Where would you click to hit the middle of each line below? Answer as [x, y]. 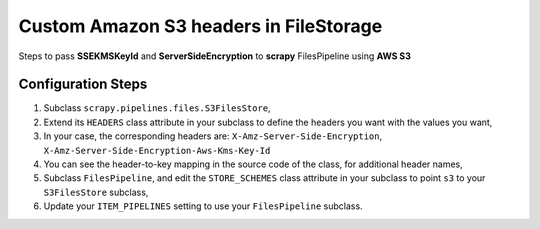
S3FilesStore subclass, [96, 192]
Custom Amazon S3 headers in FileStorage [200, 26]
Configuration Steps [83, 84]
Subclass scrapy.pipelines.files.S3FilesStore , [157, 108]
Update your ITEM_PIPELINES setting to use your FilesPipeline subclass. [203, 206]
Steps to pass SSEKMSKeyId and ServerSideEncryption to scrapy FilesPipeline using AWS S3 [215, 56]
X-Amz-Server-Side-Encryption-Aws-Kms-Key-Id [157, 150]
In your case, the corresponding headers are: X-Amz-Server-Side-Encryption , [213, 136]
